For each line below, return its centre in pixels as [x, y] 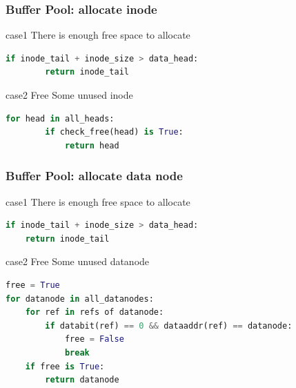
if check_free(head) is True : [114, 132]
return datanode [82, 380]
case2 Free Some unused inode [69, 95]
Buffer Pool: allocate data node [94, 176]
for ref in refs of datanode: [95, 312]
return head [92, 145]
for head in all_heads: [60, 118]
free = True [33, 285]
